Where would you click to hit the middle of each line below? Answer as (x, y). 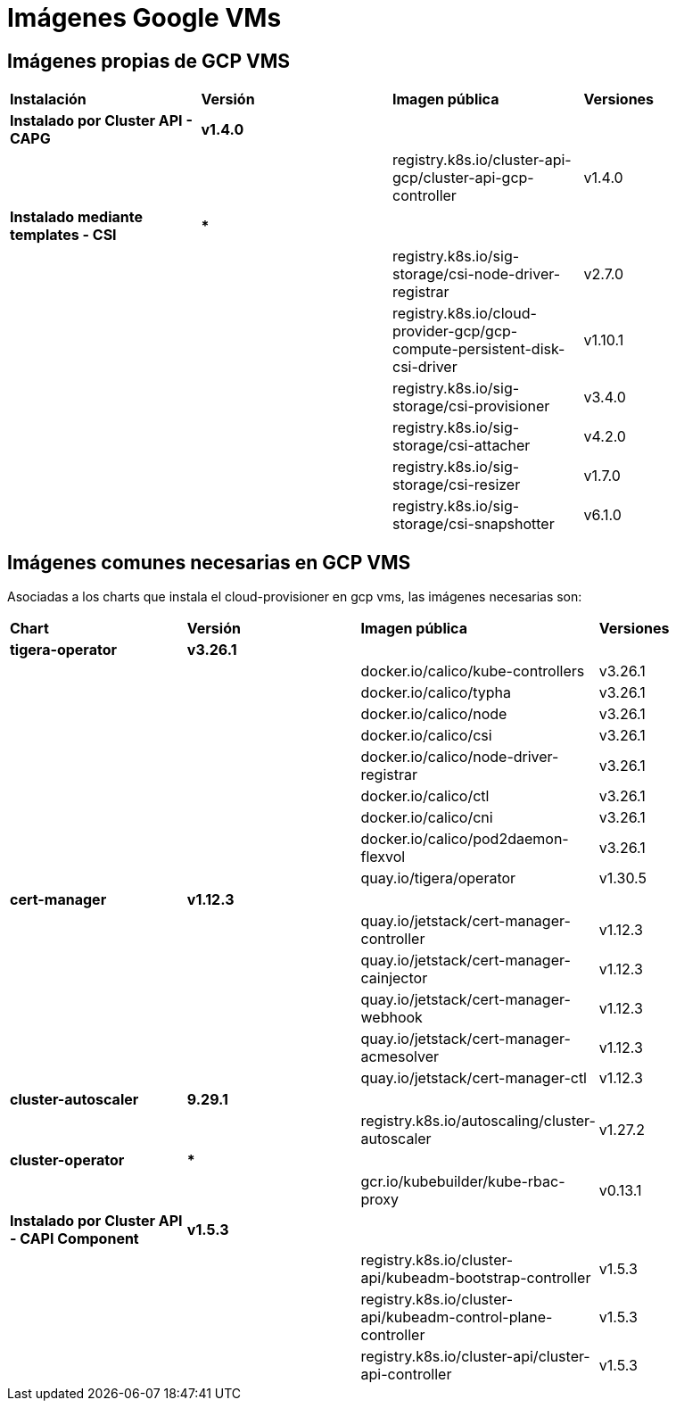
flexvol (383, 857)
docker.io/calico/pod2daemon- (465, 839)
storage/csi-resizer (457, 485)
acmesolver (400, 1057)
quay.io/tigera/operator (438, 878)
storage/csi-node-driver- (476, 274)
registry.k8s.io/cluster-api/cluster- (475, 1357)
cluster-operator (67, 1160)
